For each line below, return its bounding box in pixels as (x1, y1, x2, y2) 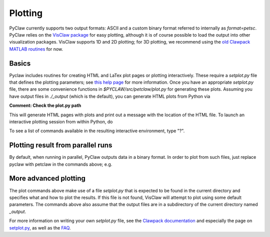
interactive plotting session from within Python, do (9, 118, 113, 125)
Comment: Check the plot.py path (9, 103, 81, 109)
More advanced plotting (9, 174, 86, 183)
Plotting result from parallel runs (9, 141, 112, 150)
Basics (9, 59, 31, 68)
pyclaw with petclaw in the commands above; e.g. (9, 161, 112, 167)
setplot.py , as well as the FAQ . (9, 224, 71, 230)
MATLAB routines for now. (9, 46, 63, 52)
